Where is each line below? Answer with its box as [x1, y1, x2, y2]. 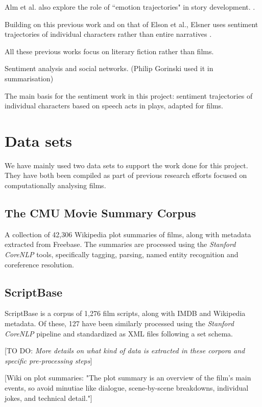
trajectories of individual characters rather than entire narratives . [5, 29, 212, 39]
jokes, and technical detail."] [5, 392, 92, 403]
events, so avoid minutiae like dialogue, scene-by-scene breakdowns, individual [5, 382, 249, 393]
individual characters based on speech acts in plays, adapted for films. [5, 100, 223, 111]
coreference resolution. [5, 259, 74, 269]
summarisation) [5, 73, 54, 83]
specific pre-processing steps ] [5, 355, 92, 366]
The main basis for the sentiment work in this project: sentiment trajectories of [5, 90, 253, 101]
